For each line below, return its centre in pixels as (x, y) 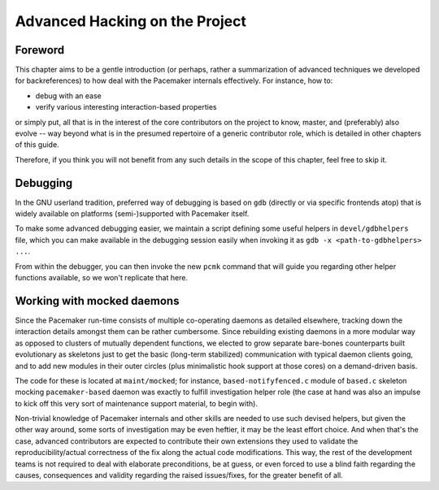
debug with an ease (68, 95)
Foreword (40, 50)
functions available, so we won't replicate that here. (102, 278)
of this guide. (37, 145)
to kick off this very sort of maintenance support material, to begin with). (136, 403)
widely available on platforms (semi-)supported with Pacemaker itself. (132, 214)
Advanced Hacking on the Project (131, 21)
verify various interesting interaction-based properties (126, 107)
